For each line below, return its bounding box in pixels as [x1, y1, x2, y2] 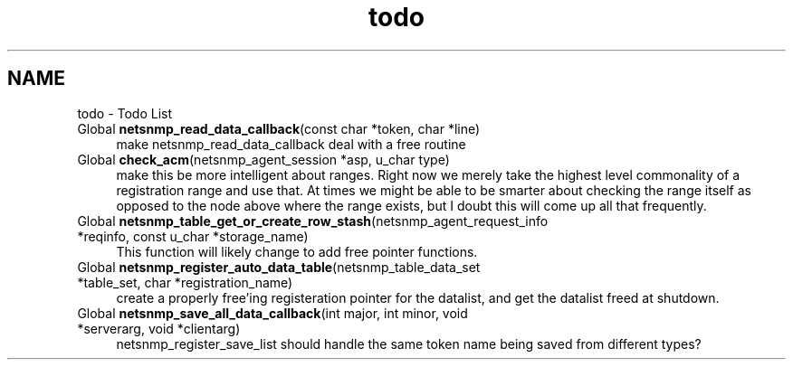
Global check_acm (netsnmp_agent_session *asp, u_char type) [77, 151, 450, 167]
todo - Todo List [77, 105, 173, 121]
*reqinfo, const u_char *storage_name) [77, 228, 309, 244]
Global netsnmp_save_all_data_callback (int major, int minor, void [77, 305, 468, 321]
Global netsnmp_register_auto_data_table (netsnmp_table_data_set [77, 259, 481, 275]
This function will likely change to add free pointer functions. [116, 243, 478, 259]
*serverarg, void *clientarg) [77, 320, 241, 336]
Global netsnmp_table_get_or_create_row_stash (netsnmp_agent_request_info [77, 212, 549, 229]
